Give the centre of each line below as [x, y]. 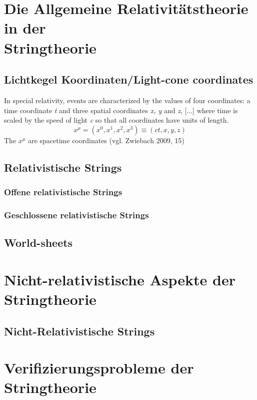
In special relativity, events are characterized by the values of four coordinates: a [127, 100]
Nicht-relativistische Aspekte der [120, 279]
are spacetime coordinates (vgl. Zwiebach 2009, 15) [106, 140]
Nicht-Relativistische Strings [79, 331]
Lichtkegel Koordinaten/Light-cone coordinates [129, 79]
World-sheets [38, 243]
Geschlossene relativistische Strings [76, 215]
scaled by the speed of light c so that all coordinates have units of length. [116, 120]
